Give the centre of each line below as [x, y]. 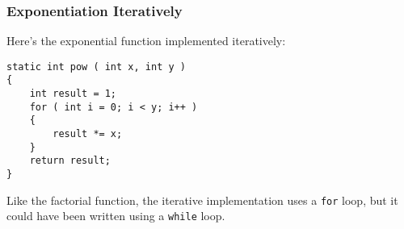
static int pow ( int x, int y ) [96, 67]
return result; [70, 161]
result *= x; [88, 134]
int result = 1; [73, 94]
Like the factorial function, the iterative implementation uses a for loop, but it [202, 200]
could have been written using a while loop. [116, 216]
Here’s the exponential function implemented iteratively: [146, 41]
